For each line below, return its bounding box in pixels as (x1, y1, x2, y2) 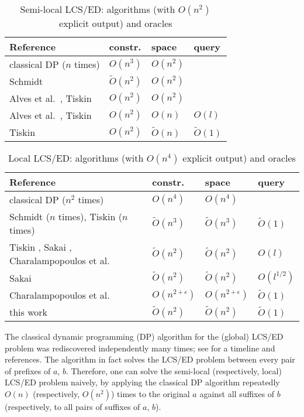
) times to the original (110, 387, 190, 399)
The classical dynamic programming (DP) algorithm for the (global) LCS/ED (5, 330, 284, 342)
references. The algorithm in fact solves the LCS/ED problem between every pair (5, 353, 295, 365)
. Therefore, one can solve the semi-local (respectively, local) (65, 364, 282, 377)
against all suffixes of (199, 387, 275, 399)
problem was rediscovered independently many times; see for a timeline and (5, 341, 275, 354)
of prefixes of (5, 364, 51, 377)
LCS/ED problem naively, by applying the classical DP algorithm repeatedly (5, 376, 280, 388)
